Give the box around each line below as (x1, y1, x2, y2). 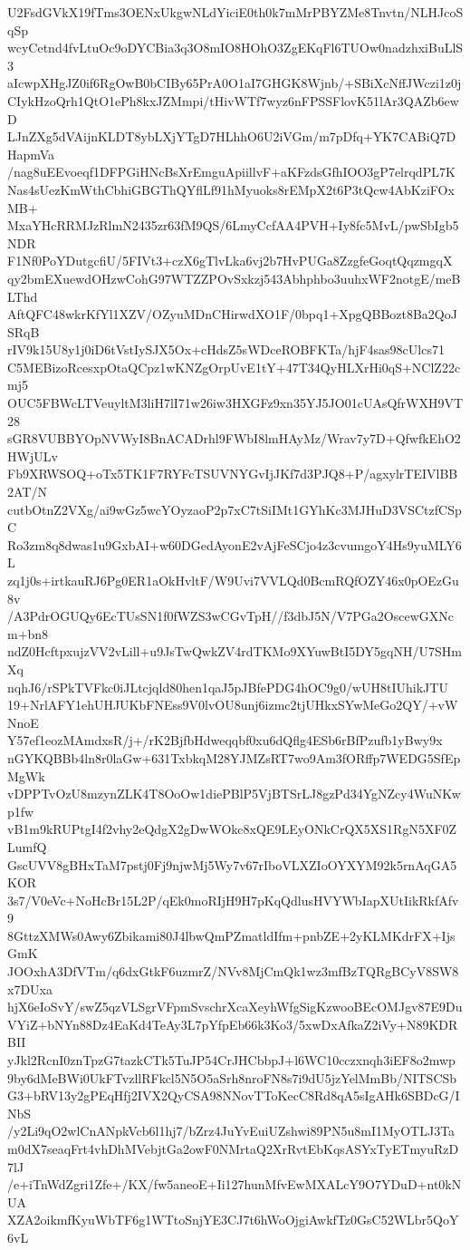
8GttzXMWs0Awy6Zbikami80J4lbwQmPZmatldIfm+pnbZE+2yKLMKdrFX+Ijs (7, 925, 456, 945)
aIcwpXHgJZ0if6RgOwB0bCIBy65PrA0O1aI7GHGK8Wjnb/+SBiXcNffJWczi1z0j (7, 73, 462, 92)
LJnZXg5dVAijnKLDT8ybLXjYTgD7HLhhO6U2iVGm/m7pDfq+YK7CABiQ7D (7, 127, 456, 146)
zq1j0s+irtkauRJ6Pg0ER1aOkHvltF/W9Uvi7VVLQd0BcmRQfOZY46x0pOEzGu (7, 571, 459, 589)
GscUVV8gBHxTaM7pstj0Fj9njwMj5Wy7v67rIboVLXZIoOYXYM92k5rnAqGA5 (7, 855, 457, 874)
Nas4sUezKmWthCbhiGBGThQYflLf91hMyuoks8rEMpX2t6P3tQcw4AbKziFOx (7, 179, 455, 199)
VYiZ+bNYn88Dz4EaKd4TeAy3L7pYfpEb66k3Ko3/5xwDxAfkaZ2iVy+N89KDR (7, 1014, 458, 1033)
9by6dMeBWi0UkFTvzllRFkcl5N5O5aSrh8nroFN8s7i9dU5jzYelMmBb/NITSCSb (7, 1068, 457, 1087)
